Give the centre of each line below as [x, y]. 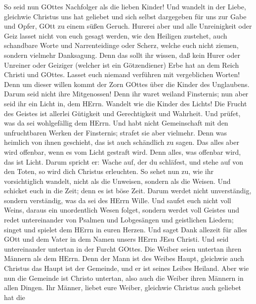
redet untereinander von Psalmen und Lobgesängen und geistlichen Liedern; [119, 220]
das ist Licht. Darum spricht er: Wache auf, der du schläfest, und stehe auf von [124, 161]
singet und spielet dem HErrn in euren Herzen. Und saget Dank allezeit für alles [126, 229]
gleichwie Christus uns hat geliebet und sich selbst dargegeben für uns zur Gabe [125, 16]
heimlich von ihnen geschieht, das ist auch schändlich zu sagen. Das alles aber [122, 142]
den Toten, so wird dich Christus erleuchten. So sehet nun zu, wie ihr [109, 171]
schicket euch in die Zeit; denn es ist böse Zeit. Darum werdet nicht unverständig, [128, 191]
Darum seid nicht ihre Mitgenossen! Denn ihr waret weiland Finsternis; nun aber [126, 94]
